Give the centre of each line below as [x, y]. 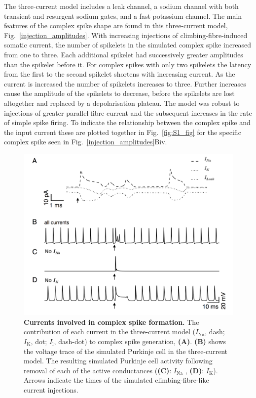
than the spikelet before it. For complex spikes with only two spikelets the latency [128, 64]
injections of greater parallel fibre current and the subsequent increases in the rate [128, 112]
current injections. [51, 389]
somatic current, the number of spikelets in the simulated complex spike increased [128, 45]
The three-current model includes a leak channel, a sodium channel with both [121, 6]
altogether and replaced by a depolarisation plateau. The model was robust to [122, 103]
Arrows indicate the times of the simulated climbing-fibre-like [116, 380]
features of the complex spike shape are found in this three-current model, [116, 25]
